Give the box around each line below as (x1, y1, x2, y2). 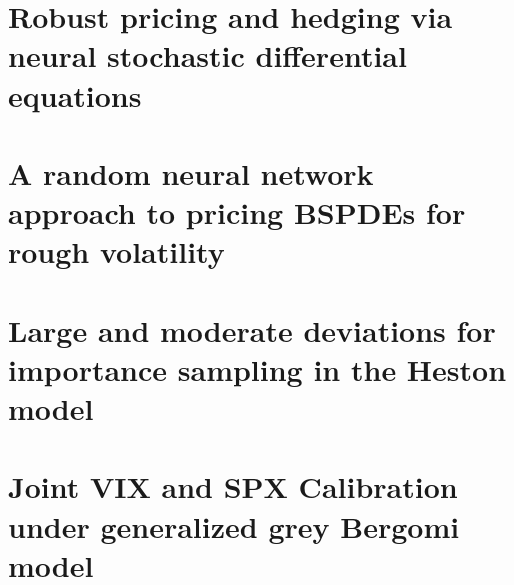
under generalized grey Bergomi (8, 505, 460, 546)
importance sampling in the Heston (8, 348, 507, 389)
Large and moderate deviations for (8, 309, 496, 350)
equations (8, 74, 142, 115)
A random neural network (8, 152, 374, 193)
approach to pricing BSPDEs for (8, 192, 466, 233)
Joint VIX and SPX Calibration (8, 466, 458, 507)
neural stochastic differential (8, 35, 407, 76)
